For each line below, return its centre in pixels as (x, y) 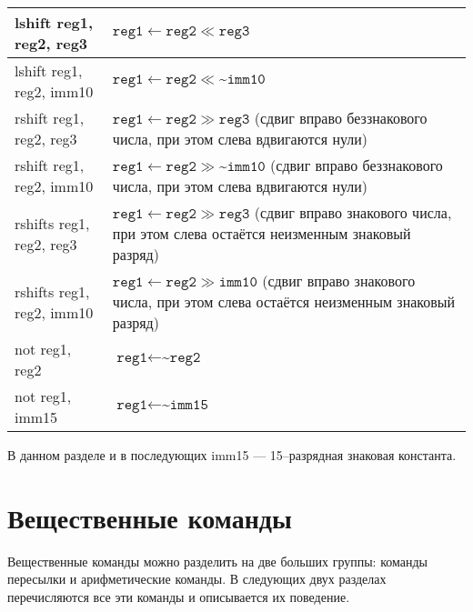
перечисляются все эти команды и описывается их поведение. (179, 596)
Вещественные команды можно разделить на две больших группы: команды (217, 561)
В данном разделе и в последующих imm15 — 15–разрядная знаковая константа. (232, 455)
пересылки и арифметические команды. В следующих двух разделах (197, 579)
